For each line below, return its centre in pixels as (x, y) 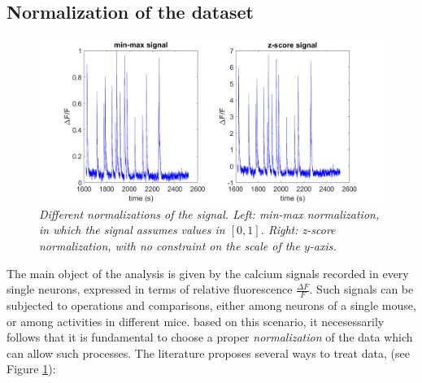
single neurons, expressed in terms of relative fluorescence (150, 289)
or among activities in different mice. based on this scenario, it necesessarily (196, 321)
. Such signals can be (361, 289)
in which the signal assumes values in (132, 230)
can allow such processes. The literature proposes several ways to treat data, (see (208, 353)
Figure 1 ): (31, 369)
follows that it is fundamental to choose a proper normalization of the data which (210, 337)
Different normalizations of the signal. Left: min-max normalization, (209, 213)
